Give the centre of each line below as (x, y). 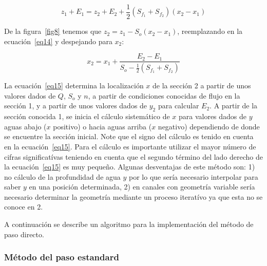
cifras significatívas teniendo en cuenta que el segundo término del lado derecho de (134, 156)
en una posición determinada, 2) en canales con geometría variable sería (142, 187)
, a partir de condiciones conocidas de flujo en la (164, 95)
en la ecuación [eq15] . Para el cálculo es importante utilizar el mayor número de (130, 146)
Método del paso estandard (62, 257)
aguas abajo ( (25, 126)
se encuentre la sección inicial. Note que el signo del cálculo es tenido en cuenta (129, 136)
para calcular (178, 106)
